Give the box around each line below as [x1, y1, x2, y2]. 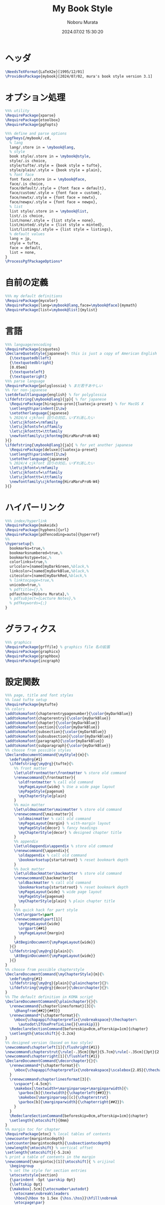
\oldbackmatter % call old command [18, 881, 91, 885]
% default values [9, 232, 45, 236]
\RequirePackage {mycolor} [5, 298, 58, 303]
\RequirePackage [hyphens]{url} [5, 528, 69, 532]
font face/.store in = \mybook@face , [9, 176, 87, 182]
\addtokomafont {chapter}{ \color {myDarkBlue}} [5, 720, 100, 725]
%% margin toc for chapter [5, 1127, 60, 1132]
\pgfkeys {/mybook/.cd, [5, 136, 52, 141]
